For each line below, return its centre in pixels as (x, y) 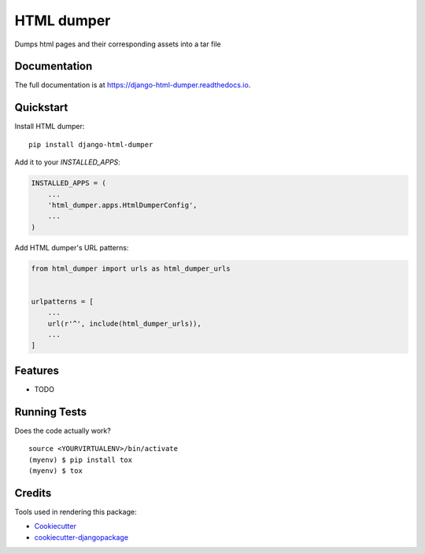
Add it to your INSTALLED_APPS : (68, 162)
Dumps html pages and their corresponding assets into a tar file (118, 44)
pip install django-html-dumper (91, 144)
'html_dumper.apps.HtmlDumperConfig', (122, 205)
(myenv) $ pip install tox (81, 460)
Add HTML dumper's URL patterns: (72, 247)
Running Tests (50, 412)
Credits (33, 493)
